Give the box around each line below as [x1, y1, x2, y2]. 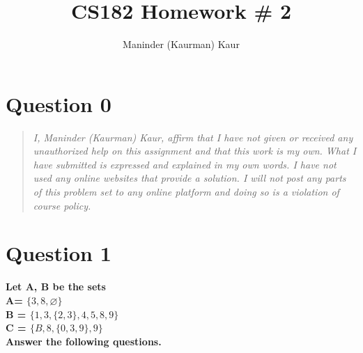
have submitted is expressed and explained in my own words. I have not [33, 157, 337, 171]
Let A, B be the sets [6, 279, 106, 294]
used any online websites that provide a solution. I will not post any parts [33, 171, 346, 185]
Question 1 [6, 239, 111, 267]
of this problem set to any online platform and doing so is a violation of [33, 185, 339, 199]
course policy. [33, 198, 91, 212]
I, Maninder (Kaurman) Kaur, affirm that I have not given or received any [33, 130, 353, 144]
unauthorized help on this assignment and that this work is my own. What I [33, 143, 357, 158]
